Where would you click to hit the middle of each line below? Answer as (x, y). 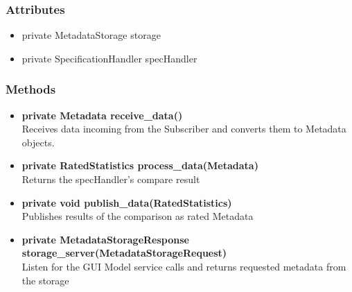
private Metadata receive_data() (102, 115)
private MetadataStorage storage (91, 35)
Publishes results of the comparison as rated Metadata (138, 216)
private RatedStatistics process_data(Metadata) (140, 165)
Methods (31, 89)
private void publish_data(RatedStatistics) (127, 202)
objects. (38, 142)
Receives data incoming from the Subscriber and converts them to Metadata (184, 129)
